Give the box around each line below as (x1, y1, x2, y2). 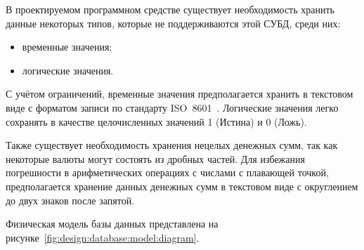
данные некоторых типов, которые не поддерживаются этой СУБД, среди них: (6, 15, 341, 30)
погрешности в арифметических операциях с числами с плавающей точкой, (6, 165, 329, 180)
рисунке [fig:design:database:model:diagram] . (6, 230, 200, 244)
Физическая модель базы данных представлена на (6, 216, 219, 231)
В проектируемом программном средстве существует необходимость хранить (6, 2, 334, 16)
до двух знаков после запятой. (6, 192, 135, 207)
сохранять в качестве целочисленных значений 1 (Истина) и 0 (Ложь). (6, 114, 307, 129)
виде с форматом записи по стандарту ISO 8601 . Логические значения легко (6, 100, 339, 114)
